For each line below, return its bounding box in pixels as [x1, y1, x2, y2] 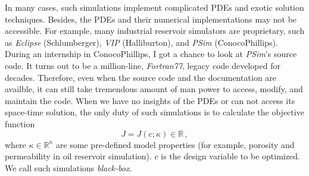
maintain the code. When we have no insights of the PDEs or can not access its [5, 94, 295, 106]
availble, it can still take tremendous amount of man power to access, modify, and [5, 83, 303, 95]
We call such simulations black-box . [5, 161, 132, 174]
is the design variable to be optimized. [161, 150, 300, 162]
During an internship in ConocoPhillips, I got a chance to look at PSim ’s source [5, 48, 297, 60]
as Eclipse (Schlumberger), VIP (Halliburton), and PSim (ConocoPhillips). [5, 36, 278, 48]
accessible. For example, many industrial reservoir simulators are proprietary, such [5, 24, 305, 37]
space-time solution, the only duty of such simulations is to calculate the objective [5, 106, 304, 118]
